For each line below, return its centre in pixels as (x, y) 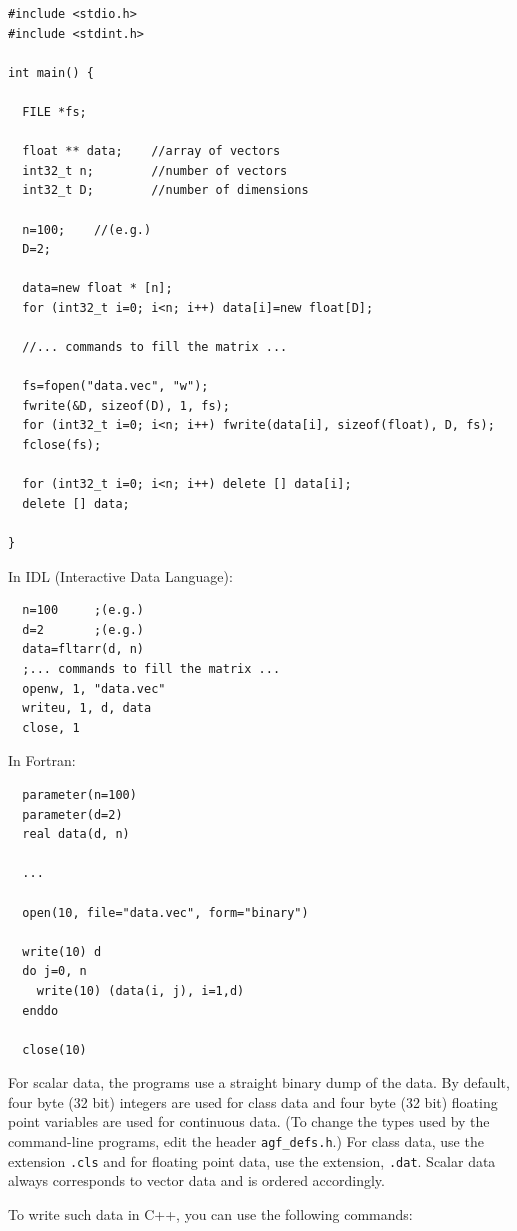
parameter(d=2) (72, 814)
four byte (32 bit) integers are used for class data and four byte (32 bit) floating (253, 1101)
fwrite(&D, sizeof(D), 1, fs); (126, 405)
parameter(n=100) (79, 794)
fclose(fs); (62, 445)
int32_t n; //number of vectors (155, 170)
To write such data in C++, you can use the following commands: (210, 1213)
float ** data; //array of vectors (151, 151)
